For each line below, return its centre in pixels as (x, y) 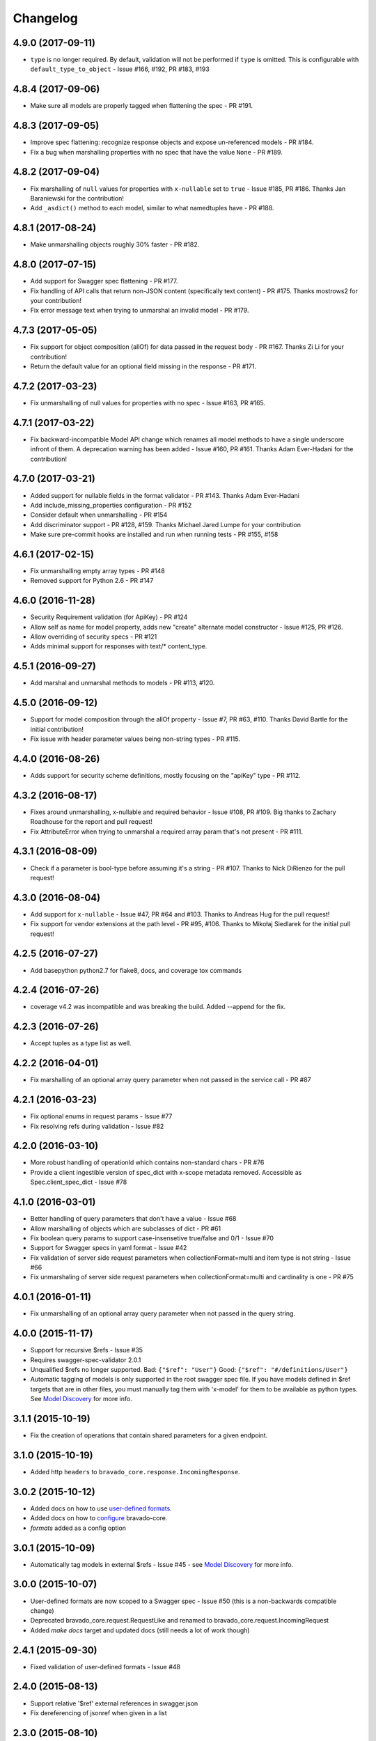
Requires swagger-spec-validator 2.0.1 (86, 1360)
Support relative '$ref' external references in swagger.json (114, 1703)
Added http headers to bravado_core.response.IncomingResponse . (135, 1472)
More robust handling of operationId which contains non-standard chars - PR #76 (147, 1162)
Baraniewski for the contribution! (77, 198)
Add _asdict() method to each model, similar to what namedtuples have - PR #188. (152, 208)
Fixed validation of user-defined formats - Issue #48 (105, 1666)
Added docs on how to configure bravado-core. (99, 1518)
